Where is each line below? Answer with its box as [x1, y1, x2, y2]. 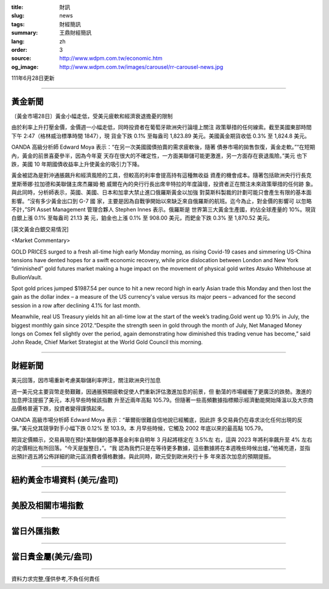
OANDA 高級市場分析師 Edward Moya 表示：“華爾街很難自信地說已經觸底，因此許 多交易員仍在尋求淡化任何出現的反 [11, 416, 303, 423]
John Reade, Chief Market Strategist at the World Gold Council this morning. [11, 338, 203, 346]
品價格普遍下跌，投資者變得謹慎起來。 [11, 405, 108, 412]
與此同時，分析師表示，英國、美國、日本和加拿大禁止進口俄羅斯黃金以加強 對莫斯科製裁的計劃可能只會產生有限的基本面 [11, 189, 312, 196]
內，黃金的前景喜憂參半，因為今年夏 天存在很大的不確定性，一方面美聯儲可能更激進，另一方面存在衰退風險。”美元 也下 [11, 152, 308, 159]
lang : [11, 37, 25, 45]
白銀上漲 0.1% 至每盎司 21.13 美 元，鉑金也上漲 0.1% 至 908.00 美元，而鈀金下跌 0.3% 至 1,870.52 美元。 [11, 214, 274, 222]
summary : [11, 29, 38, 37]
